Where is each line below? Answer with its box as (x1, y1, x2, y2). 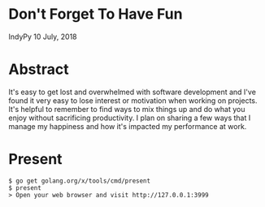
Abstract (8, 60, 69, 79)
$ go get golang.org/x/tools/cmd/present (8, 176, 151, 185)
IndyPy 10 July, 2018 (8, 32, 77, 41)
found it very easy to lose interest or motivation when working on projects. (8, 95, 258, 106)
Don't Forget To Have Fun (8, 5, 183, 24)
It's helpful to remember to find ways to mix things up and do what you (8, 104, 245, 114)
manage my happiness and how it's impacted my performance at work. (8, 121, 247, 131)
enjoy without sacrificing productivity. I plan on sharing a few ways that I (8, 113, 251, 123)
